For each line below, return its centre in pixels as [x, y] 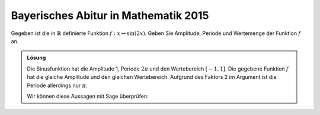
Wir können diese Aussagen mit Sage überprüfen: [88, 96]
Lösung [36, 58]
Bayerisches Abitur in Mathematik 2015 [110, 15]
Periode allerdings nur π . [57, 85]
